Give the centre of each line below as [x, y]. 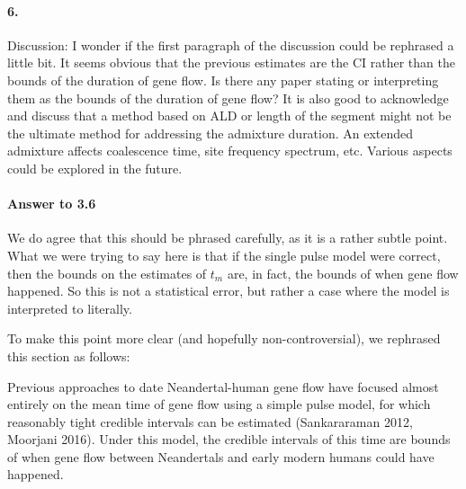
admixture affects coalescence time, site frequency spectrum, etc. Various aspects [230, 151]
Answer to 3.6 [52, 204]
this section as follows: [69, 356]
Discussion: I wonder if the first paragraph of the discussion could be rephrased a [231, 44]
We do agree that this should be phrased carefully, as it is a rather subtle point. [228, 238]
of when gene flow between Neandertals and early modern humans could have [221, 456]
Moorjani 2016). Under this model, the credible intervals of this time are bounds [229, 439]
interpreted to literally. [70, 308]
